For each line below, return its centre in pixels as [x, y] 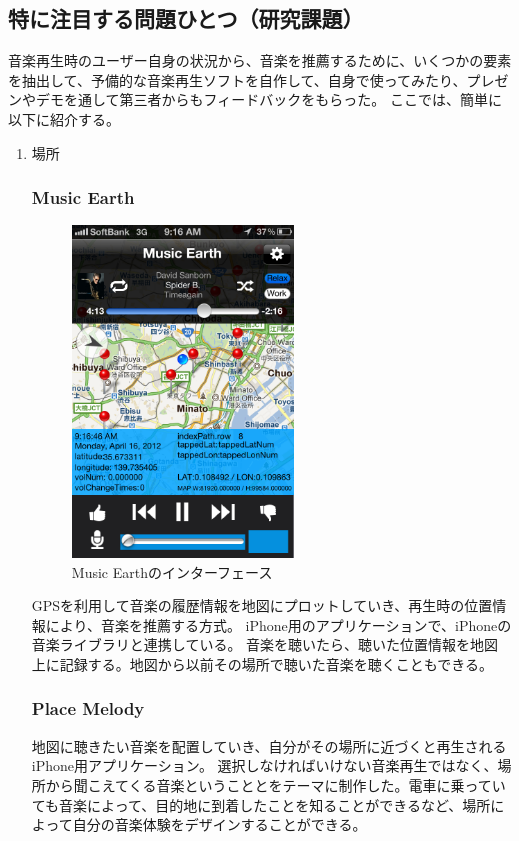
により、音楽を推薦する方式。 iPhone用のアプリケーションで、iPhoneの [278, 624]
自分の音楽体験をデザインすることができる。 [219, 824]
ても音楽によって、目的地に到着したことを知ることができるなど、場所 [261, 804]
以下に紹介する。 [64, 118]
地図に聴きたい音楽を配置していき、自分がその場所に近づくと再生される [269, 745]
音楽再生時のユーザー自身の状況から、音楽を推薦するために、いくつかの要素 [260, 60]
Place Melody [88, 708]
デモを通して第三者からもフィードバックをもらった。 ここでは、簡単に [268, 99]
